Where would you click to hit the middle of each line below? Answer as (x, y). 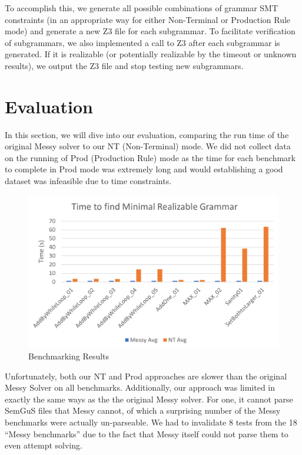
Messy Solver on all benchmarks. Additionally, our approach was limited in (140, 387)
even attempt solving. (44, 445)
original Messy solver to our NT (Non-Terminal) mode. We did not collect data (148, 146)
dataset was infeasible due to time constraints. (88, 181)
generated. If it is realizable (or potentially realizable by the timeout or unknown (151, 54)
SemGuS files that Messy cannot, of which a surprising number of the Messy (143, 410)
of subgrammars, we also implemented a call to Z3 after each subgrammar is (142, 42)
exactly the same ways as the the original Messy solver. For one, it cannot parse (149, 399)
